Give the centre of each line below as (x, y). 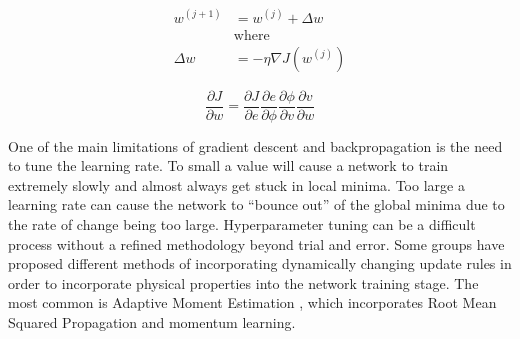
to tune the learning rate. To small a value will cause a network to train (228, 165)
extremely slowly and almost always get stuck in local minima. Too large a (236, 184)
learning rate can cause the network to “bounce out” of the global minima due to (256, 204)
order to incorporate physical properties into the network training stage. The (243, 282)
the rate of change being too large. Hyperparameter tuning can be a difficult (242, 224)
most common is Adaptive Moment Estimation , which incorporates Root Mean (252, 302)
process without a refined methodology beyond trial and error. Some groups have (256, 243)
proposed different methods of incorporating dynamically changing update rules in (260, 263)
